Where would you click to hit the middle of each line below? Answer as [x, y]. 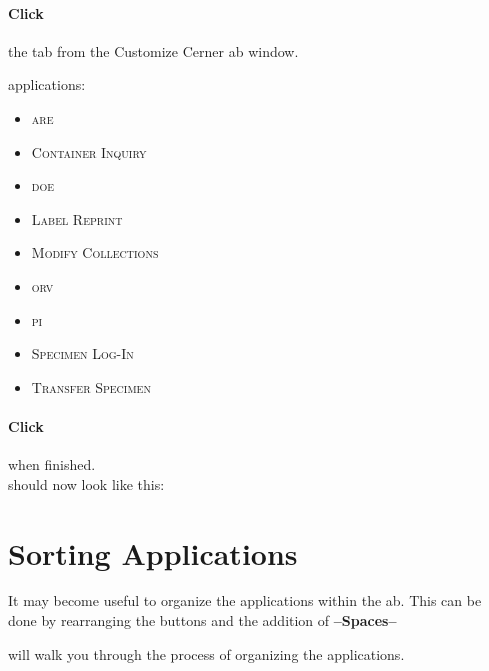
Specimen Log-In [82, 353]
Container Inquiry [89, 151]
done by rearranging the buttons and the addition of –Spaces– [202, 620]
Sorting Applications [153, 552]
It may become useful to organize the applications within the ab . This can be [245, 600]
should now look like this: [86, 483]
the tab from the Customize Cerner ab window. [153, 50]
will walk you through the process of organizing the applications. [206, 653]
